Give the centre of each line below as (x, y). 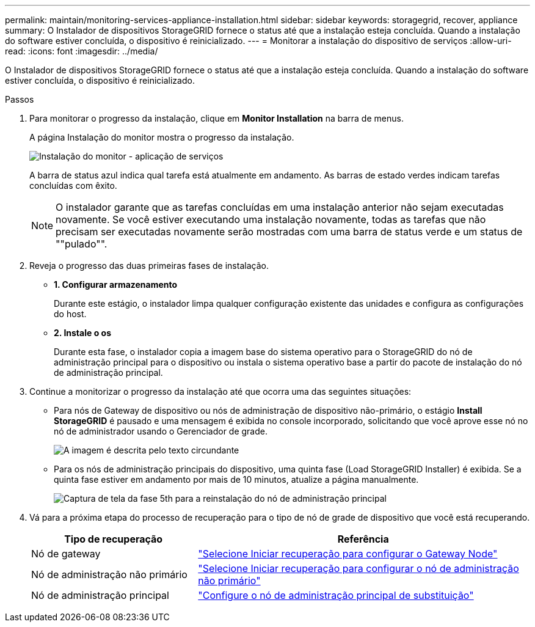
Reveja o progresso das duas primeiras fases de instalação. (149, 266)
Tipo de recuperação (114, 539)
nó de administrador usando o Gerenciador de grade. (161, 431)
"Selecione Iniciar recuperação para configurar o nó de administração (358, 568)
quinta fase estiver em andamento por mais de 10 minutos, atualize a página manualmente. (236, 479)
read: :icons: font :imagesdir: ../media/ (82, 51)
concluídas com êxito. (73, 185)
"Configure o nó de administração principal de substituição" (336, 595)
